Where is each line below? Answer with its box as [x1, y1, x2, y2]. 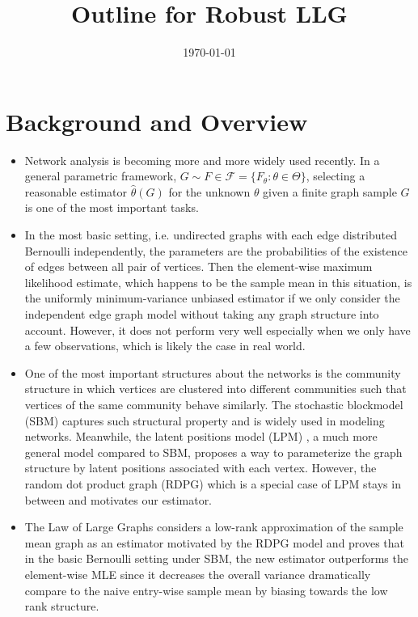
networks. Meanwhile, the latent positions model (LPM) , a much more [24, 428, 378, 445]
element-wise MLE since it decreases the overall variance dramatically [24, 565, 371, 582]
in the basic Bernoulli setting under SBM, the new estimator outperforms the [24, 550, 408, 567]
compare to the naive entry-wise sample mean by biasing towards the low [24, 581, 388, 598]
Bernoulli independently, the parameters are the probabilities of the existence [24, 242, 407, 259]
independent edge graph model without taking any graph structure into [24, 306, 379, 322]
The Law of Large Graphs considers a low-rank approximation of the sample [24, 518, 403, 535]
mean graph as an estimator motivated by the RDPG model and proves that [24, 534, 405, 551]
